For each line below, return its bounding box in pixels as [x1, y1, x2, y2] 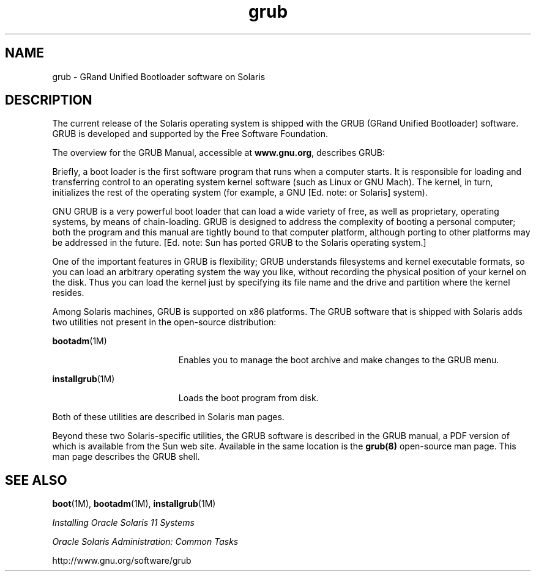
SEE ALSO [5, 472, 67, 488]
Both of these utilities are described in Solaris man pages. [52, 412, 285, 423]
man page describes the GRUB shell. [52, 451, 200, 462]
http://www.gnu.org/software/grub [52, 555, 192, 566]
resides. [52, 287, 84, 298]
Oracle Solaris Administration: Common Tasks [52, 536, 239, 547]
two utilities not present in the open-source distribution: [52, 317, 277, 328]
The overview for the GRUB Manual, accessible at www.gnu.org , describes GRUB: [52, 147, 385, 158]
